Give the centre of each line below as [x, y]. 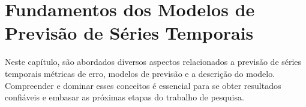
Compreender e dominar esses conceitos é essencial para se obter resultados [143, 85]
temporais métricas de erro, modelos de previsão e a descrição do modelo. [140, 73]
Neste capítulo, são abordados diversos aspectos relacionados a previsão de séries [153, 62]
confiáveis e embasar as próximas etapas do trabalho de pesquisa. [124, 97]
